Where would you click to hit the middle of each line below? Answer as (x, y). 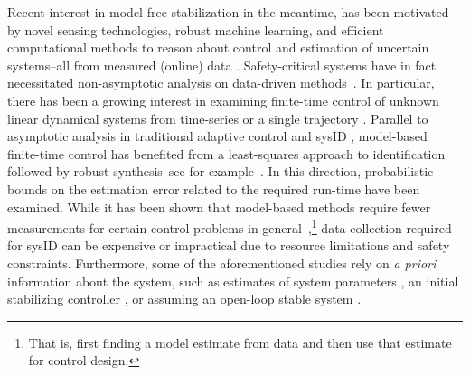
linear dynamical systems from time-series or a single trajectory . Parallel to (218, 118)
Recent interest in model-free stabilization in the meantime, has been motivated (228, 12)
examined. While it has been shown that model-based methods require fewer (219, 206)
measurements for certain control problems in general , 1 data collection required (230, 226)
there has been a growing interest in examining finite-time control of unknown (223, 100)
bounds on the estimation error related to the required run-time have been (214, 188)
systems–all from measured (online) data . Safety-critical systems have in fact (222, 65)
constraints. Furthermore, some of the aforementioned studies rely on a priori (222, 262)
